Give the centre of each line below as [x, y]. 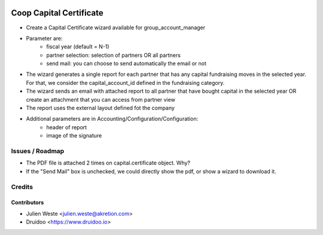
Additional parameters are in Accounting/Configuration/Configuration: [112, 119]
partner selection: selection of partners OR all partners [113, 55]
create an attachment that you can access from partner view [101, 99]
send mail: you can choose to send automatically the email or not [126, 63]
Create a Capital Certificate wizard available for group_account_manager [116, 28]
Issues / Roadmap [38, 151]
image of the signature [74, 136]
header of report [67, 127]
